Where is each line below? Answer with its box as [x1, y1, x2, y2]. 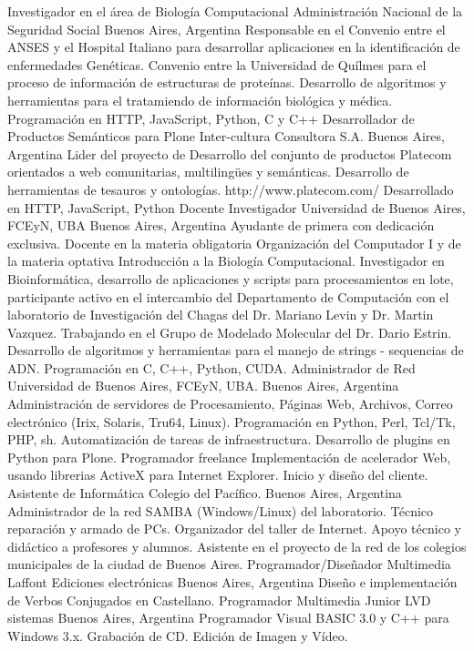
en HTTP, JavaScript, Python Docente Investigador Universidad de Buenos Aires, [7, 198, 466, 217]
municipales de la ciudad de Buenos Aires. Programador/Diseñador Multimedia [7, 554, 451, 574]
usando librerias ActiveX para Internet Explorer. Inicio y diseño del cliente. [7, 465, 428, 484]
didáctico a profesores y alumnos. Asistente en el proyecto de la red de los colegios [7, 536, 467, 555]
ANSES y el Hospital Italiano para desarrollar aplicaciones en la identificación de [7, 37, 460, 56]
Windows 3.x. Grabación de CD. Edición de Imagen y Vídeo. [7, 626, 348, 645]
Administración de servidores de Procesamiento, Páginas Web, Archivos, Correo [7, 394, 453, 413]
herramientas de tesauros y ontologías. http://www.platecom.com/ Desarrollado [7, 179, 454, 198]
